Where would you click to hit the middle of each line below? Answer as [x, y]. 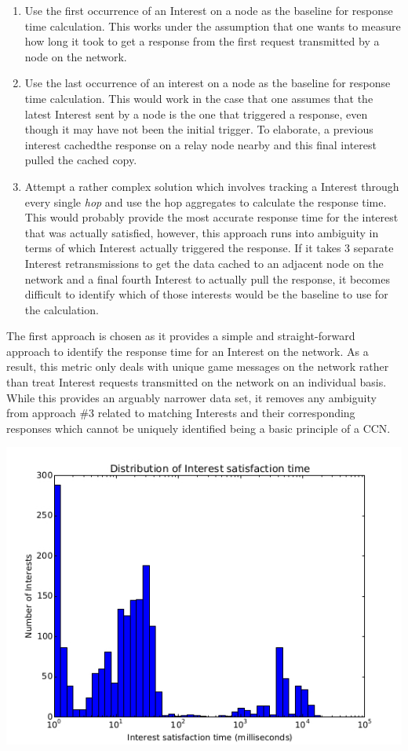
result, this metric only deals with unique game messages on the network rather [198, 366]
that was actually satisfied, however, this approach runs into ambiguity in [202, 232]
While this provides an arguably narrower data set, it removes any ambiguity [191, 397]
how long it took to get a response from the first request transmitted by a [202, 41]
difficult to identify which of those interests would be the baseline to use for [206, 294]
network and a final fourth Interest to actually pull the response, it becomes [207, 278]
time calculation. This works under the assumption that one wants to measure [213, 26]
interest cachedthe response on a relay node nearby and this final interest [200, 144]
